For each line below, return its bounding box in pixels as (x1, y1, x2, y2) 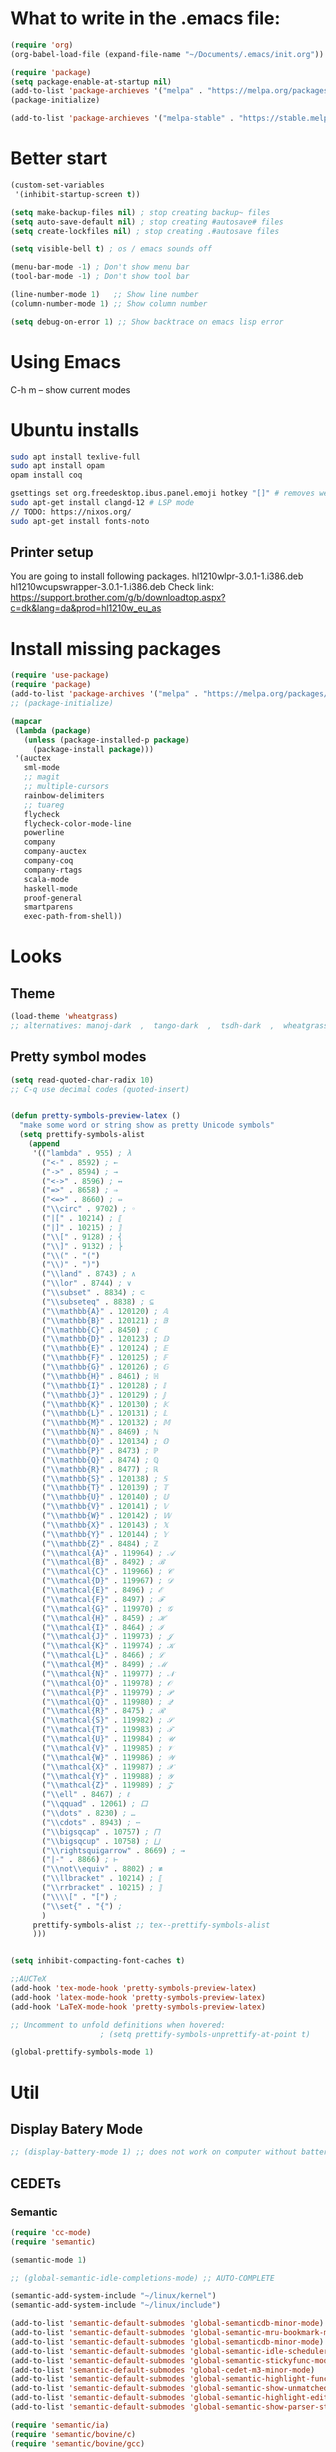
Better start (10, 147, 108, 170)
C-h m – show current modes (10, 383, 131, 396)
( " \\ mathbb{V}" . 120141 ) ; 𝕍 (41, 1502, 169, 1512)
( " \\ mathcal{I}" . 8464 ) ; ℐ (41, 1622, 165, 1632)
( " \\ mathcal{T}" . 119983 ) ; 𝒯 (41, 1725, 173, 1735)
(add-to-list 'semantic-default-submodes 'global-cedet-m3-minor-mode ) (10, 2365, 315, 2375)
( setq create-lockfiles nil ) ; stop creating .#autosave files (10, 226, 280, 236)
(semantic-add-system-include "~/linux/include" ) (10, 2300, 222, 2311)
